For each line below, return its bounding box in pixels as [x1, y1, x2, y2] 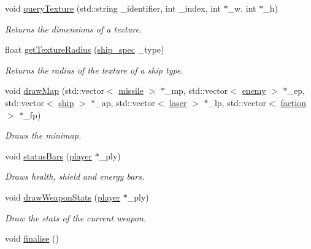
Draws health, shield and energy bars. [5, 170, 145, 183]
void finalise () [5, 232, 59, 245]
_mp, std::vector [164, 84, 228, 97]
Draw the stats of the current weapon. [5, 211, 147, 224]
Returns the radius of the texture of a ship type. [5, 63, 183, 76]
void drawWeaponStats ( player [5, 190, 121, 203]
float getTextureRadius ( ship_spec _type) [5, 43, 164, 56]
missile [118, 84, 144, 97]
